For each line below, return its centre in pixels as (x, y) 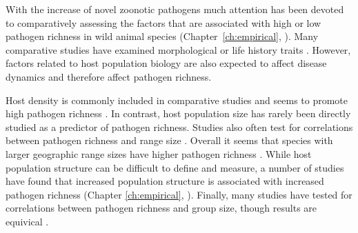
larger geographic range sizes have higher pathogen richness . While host (159, 153)
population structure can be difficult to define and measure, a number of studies (175, 167)
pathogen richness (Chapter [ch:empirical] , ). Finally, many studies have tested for (179, 194)
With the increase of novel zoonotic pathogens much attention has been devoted (175, 9)
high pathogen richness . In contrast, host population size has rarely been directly (178, 113)
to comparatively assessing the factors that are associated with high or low (163, 22)
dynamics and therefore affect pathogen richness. (109, 76)
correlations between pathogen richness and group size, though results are (161, 208)
